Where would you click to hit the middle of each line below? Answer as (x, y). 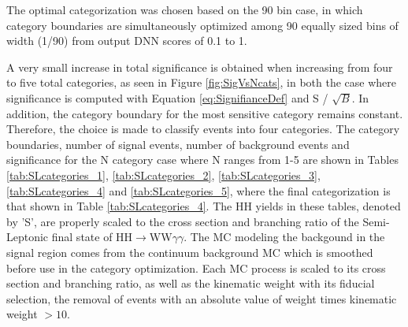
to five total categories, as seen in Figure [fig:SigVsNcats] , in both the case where (202, 82)
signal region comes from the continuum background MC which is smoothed (190, 252)
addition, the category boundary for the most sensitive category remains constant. (205, 113)
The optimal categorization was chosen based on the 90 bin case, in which (185, 9)
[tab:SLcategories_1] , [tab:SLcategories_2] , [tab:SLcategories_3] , (163, 175)
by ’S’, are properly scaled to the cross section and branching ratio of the (183, 221)
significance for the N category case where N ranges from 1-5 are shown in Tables (202, 160)
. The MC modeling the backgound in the (284, 237)
